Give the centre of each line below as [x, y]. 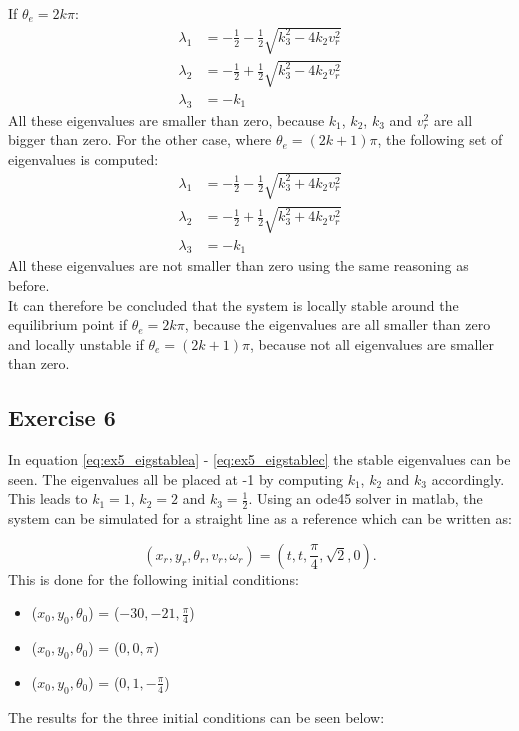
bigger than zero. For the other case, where [140, 139]
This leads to [48, 498]
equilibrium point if [68, 324]
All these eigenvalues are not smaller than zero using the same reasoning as [238, 265]
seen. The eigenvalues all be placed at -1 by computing [175, 478]
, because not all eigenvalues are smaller [372, 343]
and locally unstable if [76, 343]
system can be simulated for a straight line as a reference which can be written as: [260, 518]
